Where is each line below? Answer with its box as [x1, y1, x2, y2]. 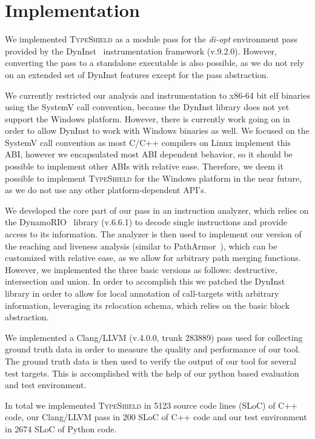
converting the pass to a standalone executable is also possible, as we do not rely [5, 56, 305, 69]
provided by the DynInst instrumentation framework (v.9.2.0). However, [5, 44, 277, 57]
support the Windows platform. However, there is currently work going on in [5, 112, 290, 125]
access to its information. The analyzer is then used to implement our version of [5, 228, 302, 240]
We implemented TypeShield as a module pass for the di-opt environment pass [5, 33, 298, 45]
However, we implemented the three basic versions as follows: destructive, [5, 263, 277, 276]
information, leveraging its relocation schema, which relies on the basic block [5, 299, 290, 311]
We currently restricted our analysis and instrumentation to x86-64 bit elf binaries [5, 88, 310, 101]
